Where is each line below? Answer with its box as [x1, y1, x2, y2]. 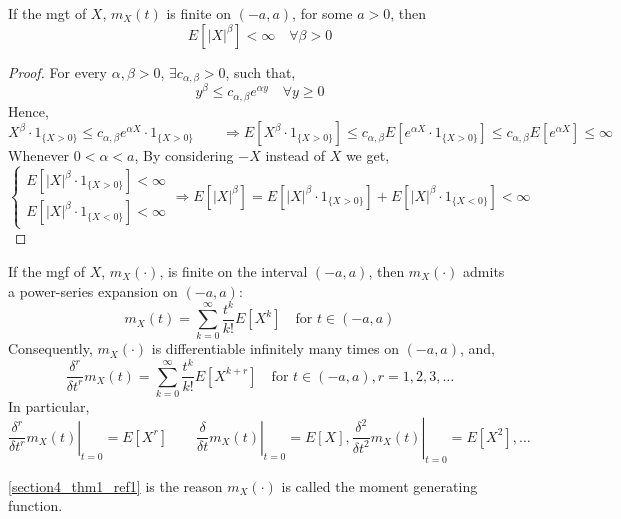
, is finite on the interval [159, 260, 308, 281]
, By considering [134, 145, 234, 166]
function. [8, 495, 63, 516]
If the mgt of [8, 3, 87, 23]
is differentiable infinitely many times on [151, 338, 399, 359]
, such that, [225, 61, 296, 82]
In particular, [8, 396, 90, 417]
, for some [292, 3, 353, 23]
